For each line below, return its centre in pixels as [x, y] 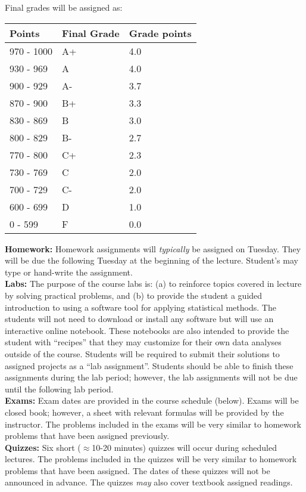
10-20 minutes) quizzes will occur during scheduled [184, 447]
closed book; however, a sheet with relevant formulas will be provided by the [144, 412]
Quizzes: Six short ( [43, 447]
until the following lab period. [59, 389]
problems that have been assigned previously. [87, 436]
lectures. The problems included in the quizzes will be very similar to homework [151, 459]
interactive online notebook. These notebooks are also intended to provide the [147, 330]
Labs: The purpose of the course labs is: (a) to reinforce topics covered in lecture [153, 284]
